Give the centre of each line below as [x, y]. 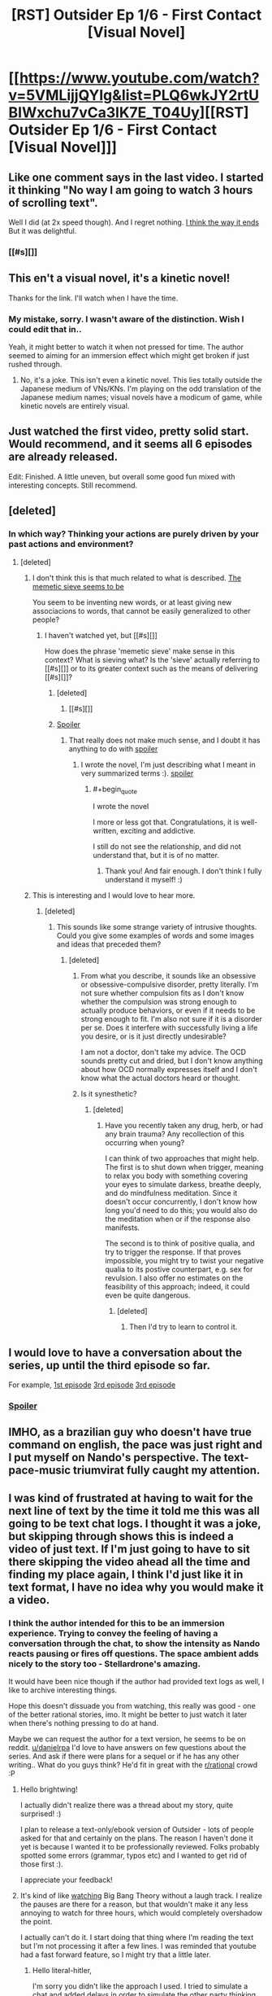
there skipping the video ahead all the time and [129, 1562]
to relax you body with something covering [177, 1176]
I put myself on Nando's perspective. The [115, 1458]
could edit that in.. [45, 329]
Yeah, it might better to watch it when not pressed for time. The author [126, 347]
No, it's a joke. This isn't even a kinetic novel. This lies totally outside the [141, 380]
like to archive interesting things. [63, 1690]
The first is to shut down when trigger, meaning [184, 1167]
